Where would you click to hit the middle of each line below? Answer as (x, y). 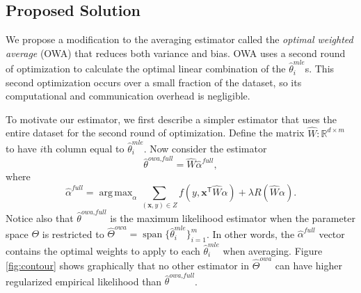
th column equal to (84, 149)
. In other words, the (250, 233)
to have (21, 149)
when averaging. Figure (273, 250)
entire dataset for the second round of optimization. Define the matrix (155, 133)
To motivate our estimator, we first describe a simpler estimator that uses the (171, 119)
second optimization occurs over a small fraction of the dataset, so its (154, 82)
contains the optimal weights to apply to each (103, 250)
